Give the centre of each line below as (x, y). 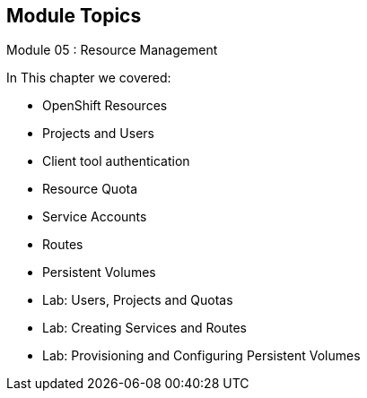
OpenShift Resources (105, 106)
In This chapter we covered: (89, 78)
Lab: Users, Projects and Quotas (138, 300)
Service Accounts (95, 217)
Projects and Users (98, 134)
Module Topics (74, 16)
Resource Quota (90, 189)
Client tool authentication (116, 161)
